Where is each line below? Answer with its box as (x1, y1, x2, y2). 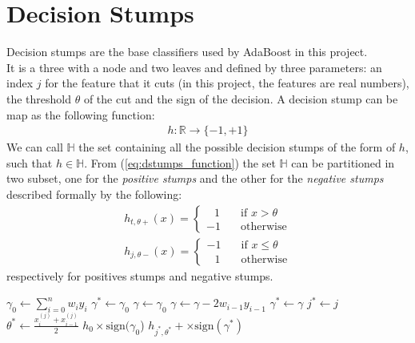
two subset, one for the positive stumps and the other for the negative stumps (6, 170, 384, 187)
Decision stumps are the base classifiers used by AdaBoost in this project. (6, 43, 368, 60)
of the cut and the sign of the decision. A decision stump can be (83, 90, 398, 107)
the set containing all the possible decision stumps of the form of (78, 139, 396, 155)
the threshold (6, 90, 72, 107)
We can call (6, 139, 63, 155)
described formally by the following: (6, 185, 182, 202)
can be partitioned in (291, 154, 395, 171)
